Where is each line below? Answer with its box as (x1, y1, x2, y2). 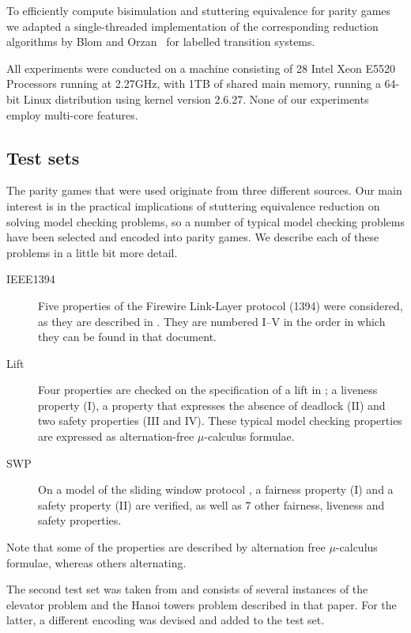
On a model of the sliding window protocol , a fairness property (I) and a (38, 481, 394, 498)
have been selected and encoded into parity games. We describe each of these (6, 229, 379, 245)
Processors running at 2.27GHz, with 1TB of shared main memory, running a (6, 75, 381, 92)
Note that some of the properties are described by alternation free (6, 539, 326, 555)
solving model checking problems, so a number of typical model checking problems (6, 213, 405, 229)
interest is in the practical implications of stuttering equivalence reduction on (6, 197, 380, 214)
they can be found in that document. (38, 328, 217, 345)
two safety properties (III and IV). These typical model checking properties (38, 412, 402, 429)
